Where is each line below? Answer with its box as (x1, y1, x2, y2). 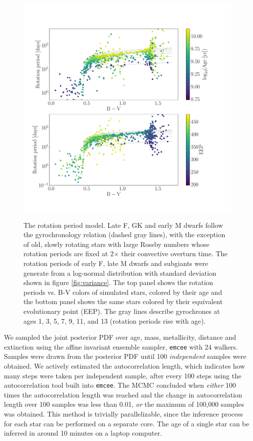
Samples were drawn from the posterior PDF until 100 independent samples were (4, 351, 247, 361)
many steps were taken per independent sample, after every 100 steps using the (4, 370, 242, 380)
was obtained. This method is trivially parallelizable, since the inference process (4, 409, 243, 419)
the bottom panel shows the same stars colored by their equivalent (23, 296, 223, 307)
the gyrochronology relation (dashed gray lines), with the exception (23, 229, 226, 240)
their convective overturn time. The (121, 248, 228, 259)
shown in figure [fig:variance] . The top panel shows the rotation (23, 277, 213, 287)
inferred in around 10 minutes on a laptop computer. (4, 428, 162, 438)
